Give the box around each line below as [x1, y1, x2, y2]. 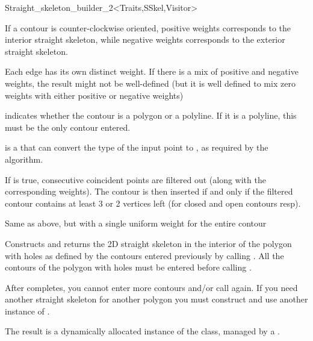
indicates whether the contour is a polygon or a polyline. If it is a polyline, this [5, 109, 297, 122]
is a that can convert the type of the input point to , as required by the [5, 141, 268, 154]
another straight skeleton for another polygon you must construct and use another [5, 293, 308, 305]
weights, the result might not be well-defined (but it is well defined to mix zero [5, 77, 296, 89]
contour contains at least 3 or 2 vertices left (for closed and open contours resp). [5, 196, 301, 209]
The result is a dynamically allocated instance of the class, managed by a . [5, 325, 280, 337]
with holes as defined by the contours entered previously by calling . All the [5, 249, 284, 261]
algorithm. [5, 152, 43, 165]
